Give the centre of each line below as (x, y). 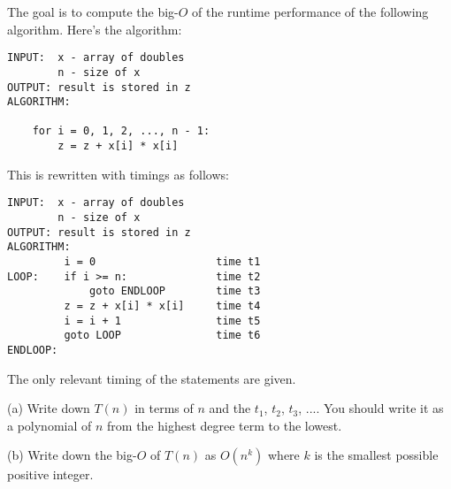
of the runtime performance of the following (310, 11)
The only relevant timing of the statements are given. (152, 378)
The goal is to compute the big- (93, 11)
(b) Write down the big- (72, 455)
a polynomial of (50, 425)
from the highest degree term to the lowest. (225, 425)
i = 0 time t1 (162, 262)
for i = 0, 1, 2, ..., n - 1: (121, 131)
